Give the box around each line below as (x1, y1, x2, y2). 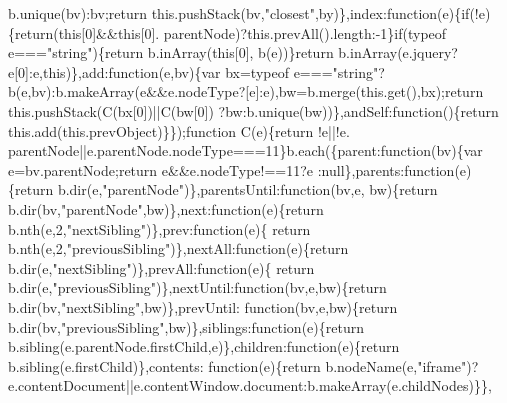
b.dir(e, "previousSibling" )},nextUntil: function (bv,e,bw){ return (8, 277, 387, 298)
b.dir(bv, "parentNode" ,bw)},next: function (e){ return (8, 198, 324, 219)
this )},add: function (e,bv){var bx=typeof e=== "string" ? (43, 61, 385, 82)
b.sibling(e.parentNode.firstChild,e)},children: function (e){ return (8, 336, 400, 357)
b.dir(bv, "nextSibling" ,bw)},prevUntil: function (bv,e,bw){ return (8, 296, 398, 317)
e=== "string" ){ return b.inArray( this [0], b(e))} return (8, 42, 334, 63)
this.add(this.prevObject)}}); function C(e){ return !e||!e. (8, 120, 350, 141)
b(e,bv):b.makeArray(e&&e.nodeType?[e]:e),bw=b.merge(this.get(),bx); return (8, 81, 484, 102)
